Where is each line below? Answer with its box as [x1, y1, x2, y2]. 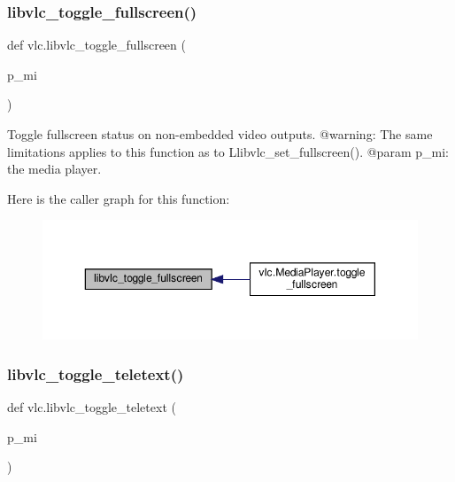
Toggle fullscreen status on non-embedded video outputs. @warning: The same [7, 125, 433, 143]
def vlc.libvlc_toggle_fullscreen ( [7, 35, 186, 54]
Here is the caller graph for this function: [7, 189, 230, 207]
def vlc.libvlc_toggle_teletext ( [7, 397, 176, 416]
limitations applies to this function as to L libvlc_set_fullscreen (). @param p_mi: [7, 142, 449, 160]
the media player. [7, 159, 102, 178]
